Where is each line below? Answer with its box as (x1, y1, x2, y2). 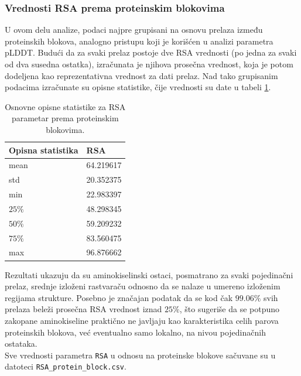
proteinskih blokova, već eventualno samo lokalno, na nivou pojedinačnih (5, 326, 266, 338)
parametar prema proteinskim (11, 112, 119, 124)
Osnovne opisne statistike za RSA (5, 100, 126, 112)
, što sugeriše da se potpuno (179, 303, 280, 315)
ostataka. (5, 337, 37, 350)
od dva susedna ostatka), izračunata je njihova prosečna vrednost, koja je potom (5, 58, 293, 70)
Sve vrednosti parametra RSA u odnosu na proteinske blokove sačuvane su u (5, 348, 276, 361)
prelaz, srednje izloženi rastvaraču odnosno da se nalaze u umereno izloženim (5, 280, 281, 292)
